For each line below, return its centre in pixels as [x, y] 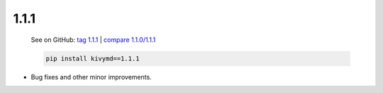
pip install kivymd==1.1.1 [93, 58]
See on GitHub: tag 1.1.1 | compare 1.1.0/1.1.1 [93, 40]
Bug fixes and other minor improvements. [91, 77]
